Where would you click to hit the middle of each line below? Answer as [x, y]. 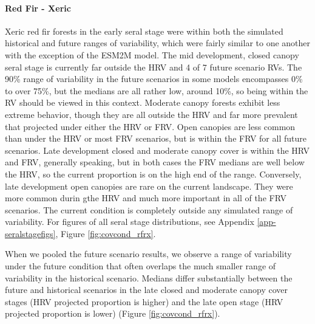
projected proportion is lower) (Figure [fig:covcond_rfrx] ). [113, 313]
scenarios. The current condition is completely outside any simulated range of [149, 209]
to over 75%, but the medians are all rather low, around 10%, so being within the [157, 90]
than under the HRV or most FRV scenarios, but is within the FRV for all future [156, 138]
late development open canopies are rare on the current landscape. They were [149, 186]
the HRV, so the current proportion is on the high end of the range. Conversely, [153, 174]
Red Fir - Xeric [38, 8]
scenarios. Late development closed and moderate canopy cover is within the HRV [157, 150]
